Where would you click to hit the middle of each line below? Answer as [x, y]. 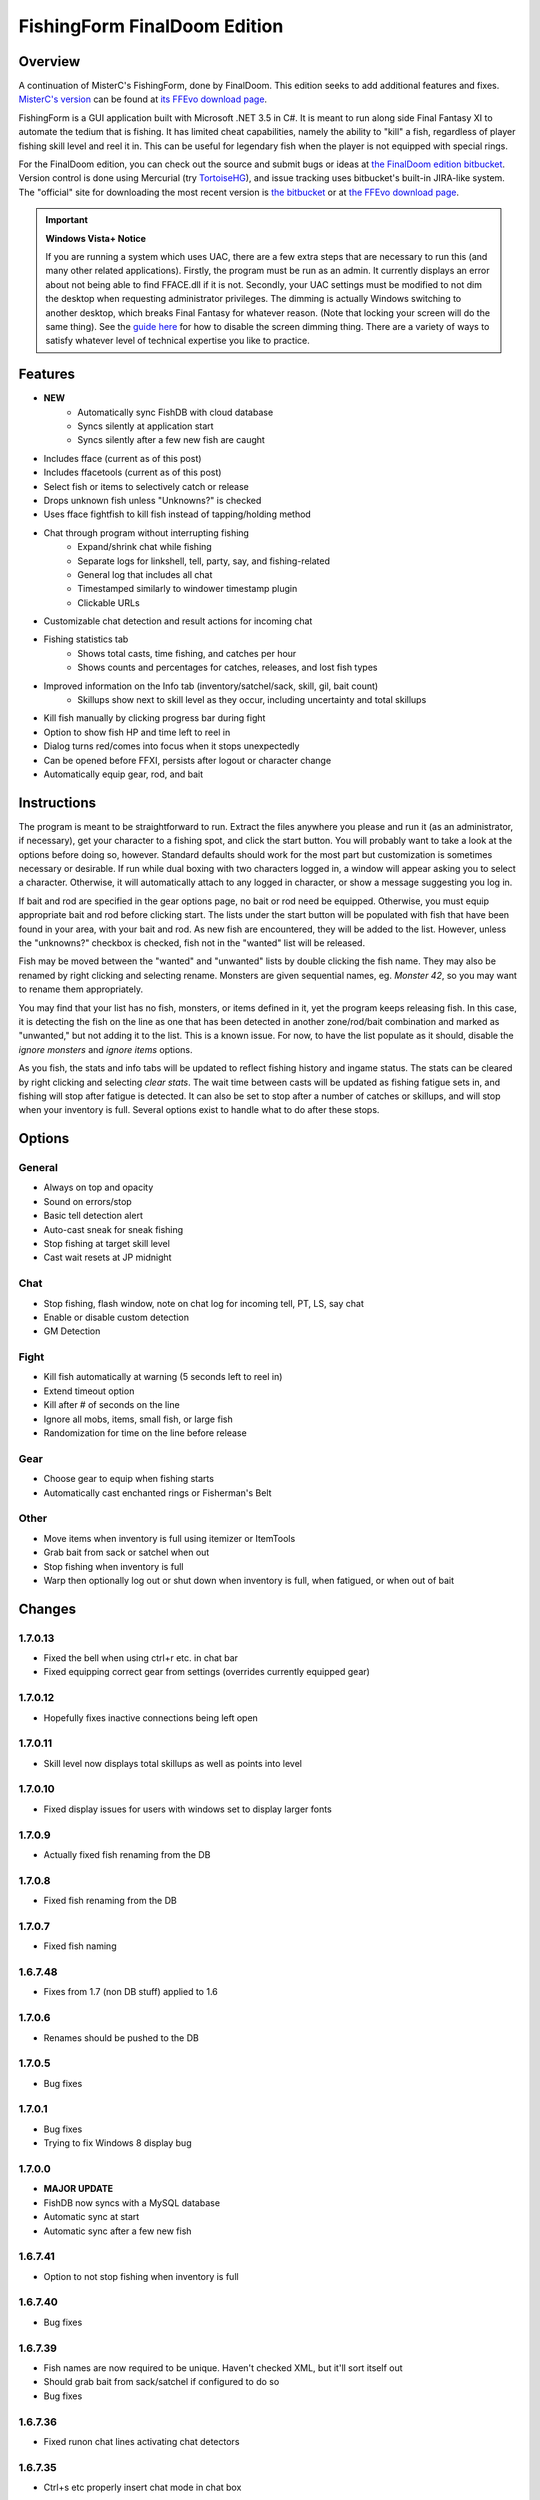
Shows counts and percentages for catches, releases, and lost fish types [227, 667]
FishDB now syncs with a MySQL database [131, 2202]
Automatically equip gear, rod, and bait [123, 774]
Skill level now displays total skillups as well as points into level [172, 1763]
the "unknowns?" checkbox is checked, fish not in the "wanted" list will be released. [191, 943]
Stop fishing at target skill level [106, 1244]
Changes [47, 1608]
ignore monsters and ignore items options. [106, 1049]
